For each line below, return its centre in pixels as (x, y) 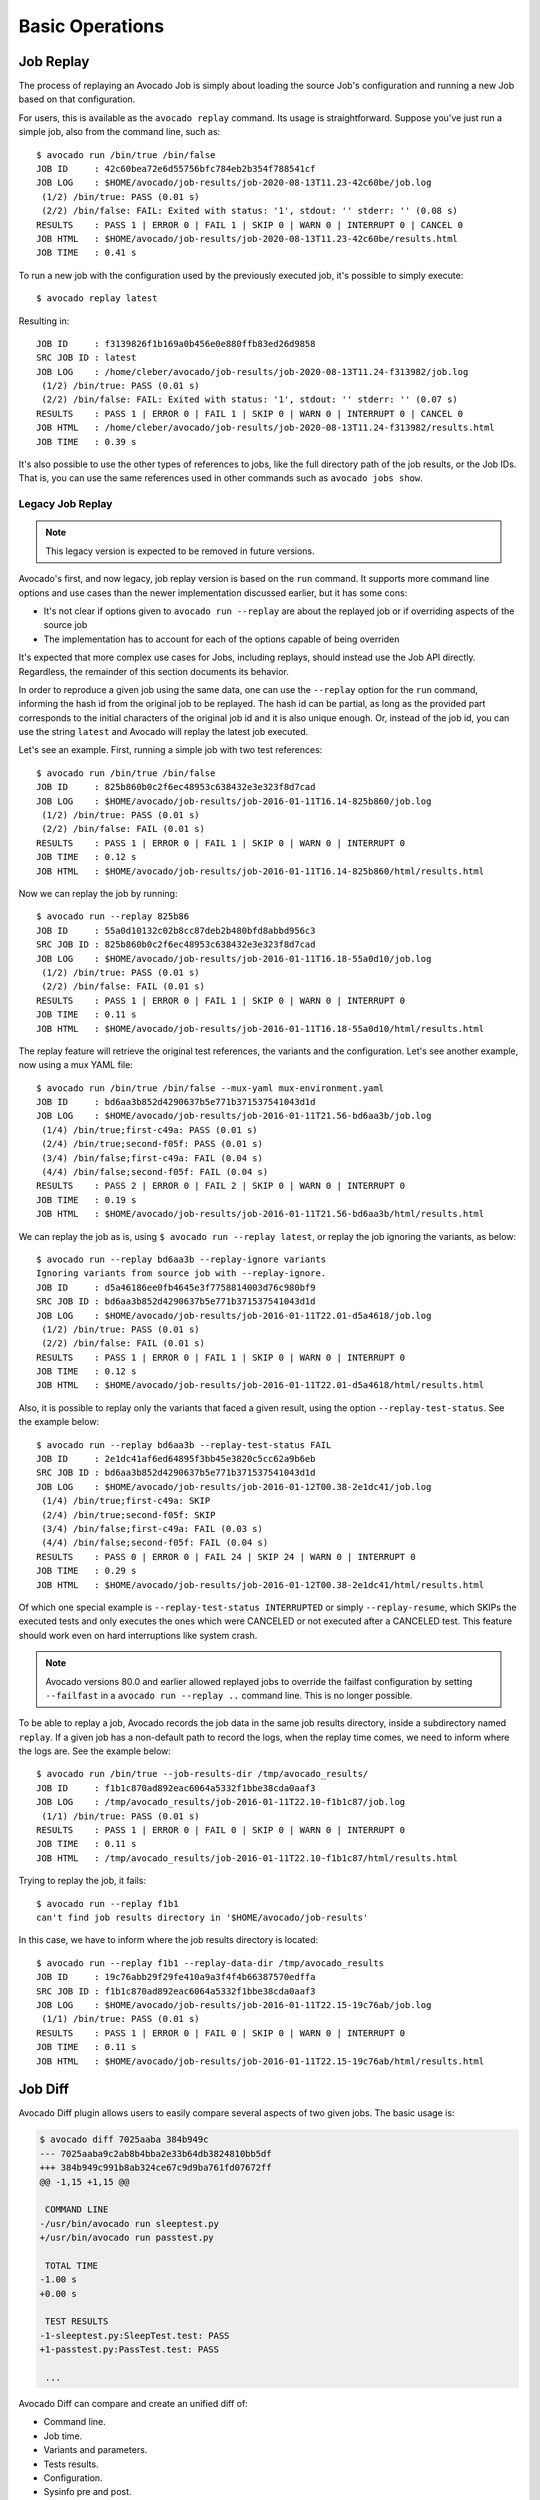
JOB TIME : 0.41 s (86, 253)
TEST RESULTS (77, 2321)
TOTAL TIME (72, 2265)
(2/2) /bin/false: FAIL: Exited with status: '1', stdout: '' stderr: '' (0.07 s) (250, 399)
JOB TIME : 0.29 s (86, 1571)
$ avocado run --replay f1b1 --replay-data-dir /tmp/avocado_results (210, 1963)
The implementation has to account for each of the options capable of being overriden (221, 639)
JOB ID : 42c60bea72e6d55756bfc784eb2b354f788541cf (176, 169)
